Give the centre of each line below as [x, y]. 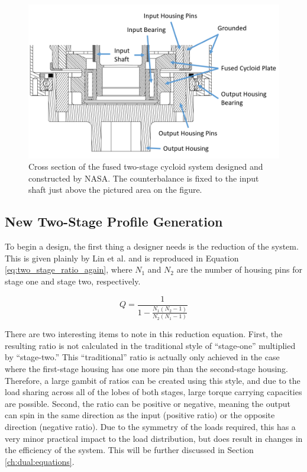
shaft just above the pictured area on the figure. [115, 190]
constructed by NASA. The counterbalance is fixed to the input [144, 178]
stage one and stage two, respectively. [73, 281]
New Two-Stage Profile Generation [114, 222]
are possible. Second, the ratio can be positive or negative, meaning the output [148, 403]
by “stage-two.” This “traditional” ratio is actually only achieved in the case [142, 357]
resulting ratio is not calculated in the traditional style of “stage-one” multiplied [150, 345]
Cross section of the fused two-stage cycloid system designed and [146, 167]
